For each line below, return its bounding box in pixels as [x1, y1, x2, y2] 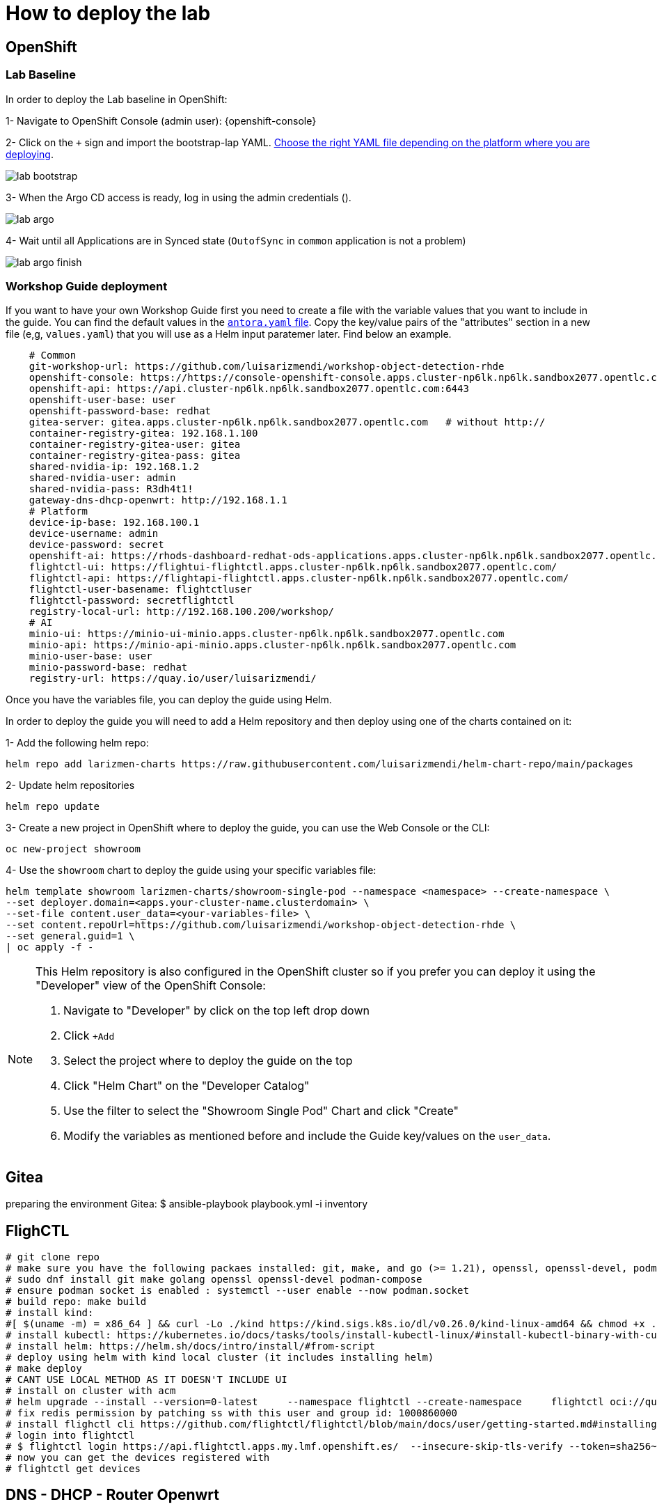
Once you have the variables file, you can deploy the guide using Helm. [6, 694, 332, 706]
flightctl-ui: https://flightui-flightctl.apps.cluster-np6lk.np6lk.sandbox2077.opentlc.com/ [29, 561, 557, 573]
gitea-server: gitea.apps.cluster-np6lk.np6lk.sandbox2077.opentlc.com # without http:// [29, 416, 546, 428]
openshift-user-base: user [29, 394, 176, 406]
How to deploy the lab [6, 1, 211, 25]
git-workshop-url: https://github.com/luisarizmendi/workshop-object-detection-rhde [29, 361, 505, 373]
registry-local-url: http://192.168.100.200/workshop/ [29, 606, 335, 618]
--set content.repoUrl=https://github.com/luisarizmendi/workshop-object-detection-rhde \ [6, 919, 516, 931]
